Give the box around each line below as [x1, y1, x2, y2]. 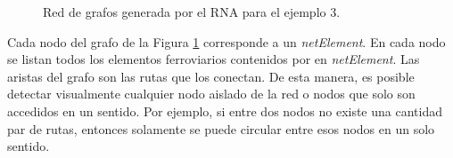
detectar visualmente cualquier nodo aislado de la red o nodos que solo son [7, 84, 416, 103]
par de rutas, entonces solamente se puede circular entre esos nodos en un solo [7, 119, 435, 138]
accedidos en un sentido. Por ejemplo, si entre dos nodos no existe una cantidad [7, 101, 442, 120]
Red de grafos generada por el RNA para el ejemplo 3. [43, 3, 341, 20]
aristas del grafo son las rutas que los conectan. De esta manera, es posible [7, 67, 415, 85]
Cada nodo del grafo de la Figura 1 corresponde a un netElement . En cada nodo [7, 32, 446, 51]
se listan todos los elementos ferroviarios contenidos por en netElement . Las [7, 50, 420, 68]
